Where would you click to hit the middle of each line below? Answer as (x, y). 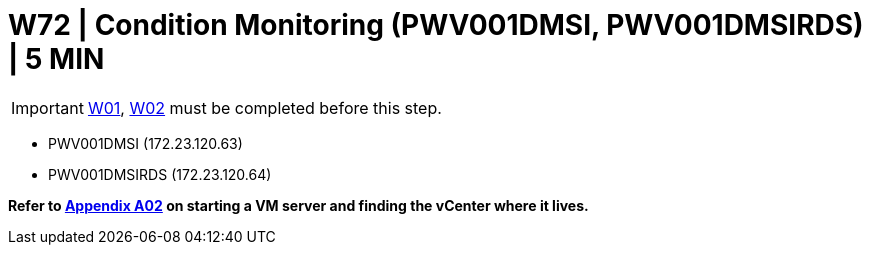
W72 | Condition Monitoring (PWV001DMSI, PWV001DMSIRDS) (436, 25)
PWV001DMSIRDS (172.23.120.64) (160, 174)
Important (47, 107)
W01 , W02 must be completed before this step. (264, 107)
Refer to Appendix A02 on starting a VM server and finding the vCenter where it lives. (298, 205)
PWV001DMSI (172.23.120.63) (145, 143)
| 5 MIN (56, 59)
